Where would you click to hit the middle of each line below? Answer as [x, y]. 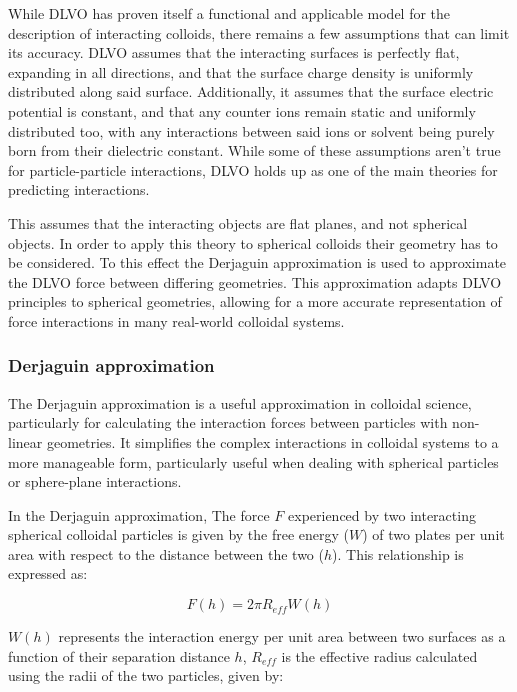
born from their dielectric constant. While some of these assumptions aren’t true [254, 150]
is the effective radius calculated [379, 655]
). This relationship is [398, 553]
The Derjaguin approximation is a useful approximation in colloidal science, [240, 402]
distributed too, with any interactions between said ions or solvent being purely [251, 130]
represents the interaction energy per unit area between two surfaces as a [282, 636]
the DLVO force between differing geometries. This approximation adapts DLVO [255, 281]
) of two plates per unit [433, 534]
